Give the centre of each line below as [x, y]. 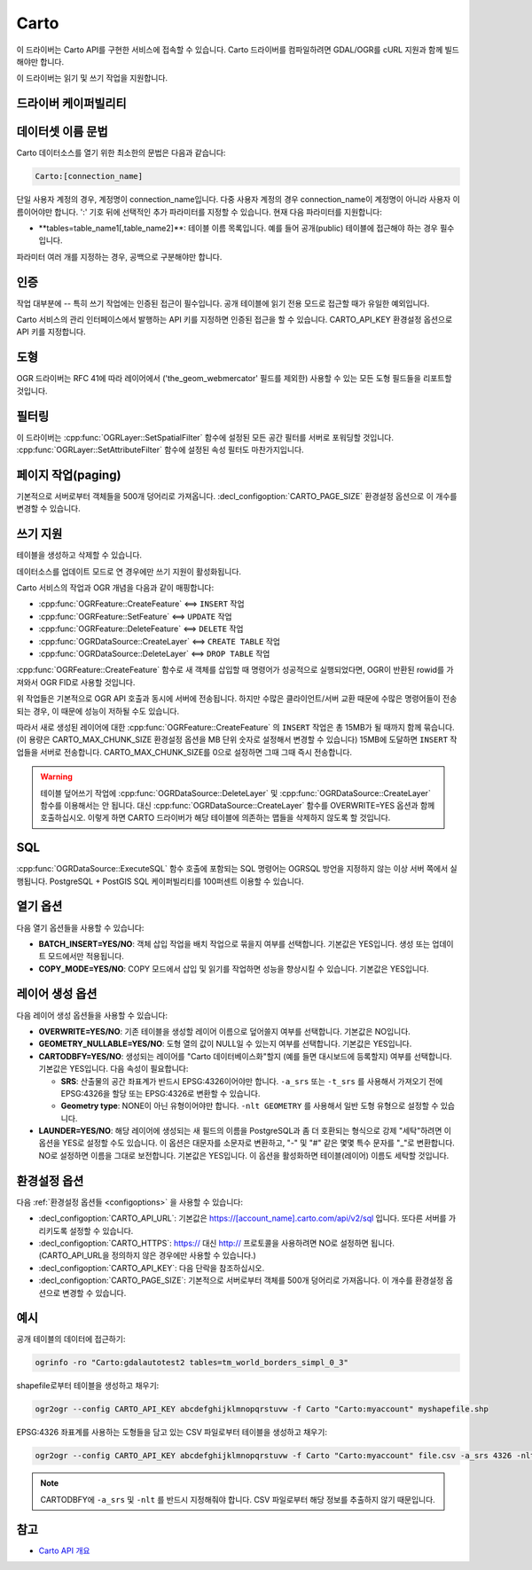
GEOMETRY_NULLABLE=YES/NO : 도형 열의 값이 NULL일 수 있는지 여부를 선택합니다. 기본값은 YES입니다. [225, 1044]
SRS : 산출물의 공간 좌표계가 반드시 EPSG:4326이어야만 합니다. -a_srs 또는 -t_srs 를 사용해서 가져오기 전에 [252, 1081]
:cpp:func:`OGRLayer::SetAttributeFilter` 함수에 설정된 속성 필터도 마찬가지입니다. [160, 450]
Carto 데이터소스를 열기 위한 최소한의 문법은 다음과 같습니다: [121, 153]
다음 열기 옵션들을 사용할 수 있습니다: [80, 927]
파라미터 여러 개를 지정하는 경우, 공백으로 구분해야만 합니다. [119, 256]
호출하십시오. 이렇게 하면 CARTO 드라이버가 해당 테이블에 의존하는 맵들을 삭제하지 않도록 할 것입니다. [215, 818]
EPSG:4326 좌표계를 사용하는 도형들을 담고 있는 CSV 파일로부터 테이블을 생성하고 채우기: [172, 1433]
